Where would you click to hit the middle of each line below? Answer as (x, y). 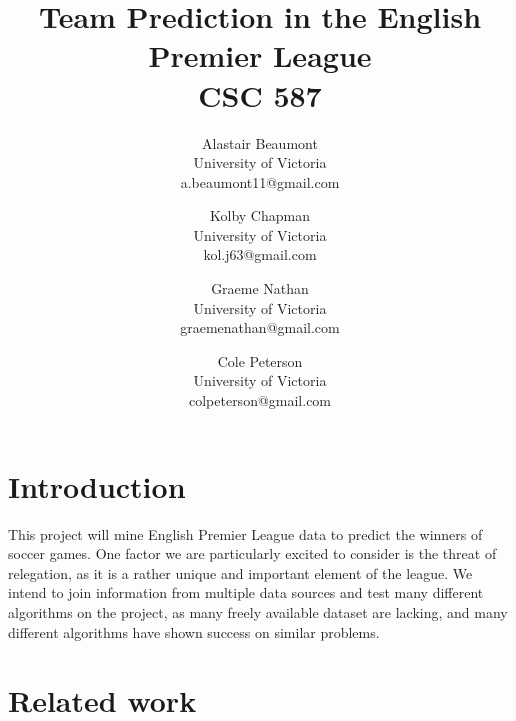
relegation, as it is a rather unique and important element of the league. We (240, 572)
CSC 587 (260, 94)
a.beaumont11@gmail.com (260, 181)
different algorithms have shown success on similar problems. (194, 631)
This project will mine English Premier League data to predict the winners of (245, 533)
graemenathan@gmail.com (260, 327)
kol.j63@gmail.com (260, 254)
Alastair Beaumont (260, 142)
